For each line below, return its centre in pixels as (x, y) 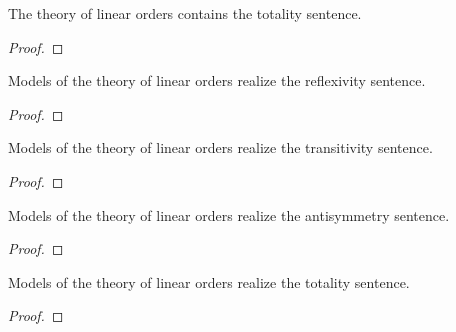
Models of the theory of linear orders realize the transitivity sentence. (220, 147)
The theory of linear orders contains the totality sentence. (185, 13)
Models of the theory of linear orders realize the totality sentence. (209, 281)
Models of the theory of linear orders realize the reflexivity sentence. (217, 80)
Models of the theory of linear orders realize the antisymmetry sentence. (229, 214)
